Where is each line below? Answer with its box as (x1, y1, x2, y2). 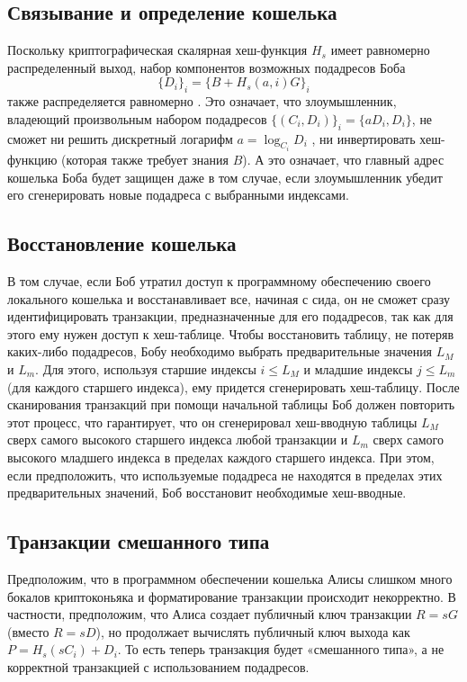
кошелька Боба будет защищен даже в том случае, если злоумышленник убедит (7, 167, 443, 186)
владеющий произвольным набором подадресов (7, 109, 267, 128)
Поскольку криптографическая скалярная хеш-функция (7, 40, 308, 59)
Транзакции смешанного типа (7, 527, 270, 555)
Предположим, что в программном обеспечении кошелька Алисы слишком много (7, 569, 453, 588)
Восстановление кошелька (7, 229, 237, 257)
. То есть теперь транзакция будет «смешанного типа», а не (117, 640, 445, 659)
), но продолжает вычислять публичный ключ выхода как (95, 622, 410, 641)
